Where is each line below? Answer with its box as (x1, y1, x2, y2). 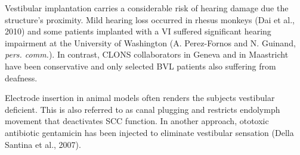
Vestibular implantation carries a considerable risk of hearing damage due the (5, 2, 289, 14)
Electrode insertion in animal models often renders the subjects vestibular (5, 91, 275, 104)
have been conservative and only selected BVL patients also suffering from (5, 59, 276, 72)
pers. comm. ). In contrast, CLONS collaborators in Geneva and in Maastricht (5, 48, 289, 61)
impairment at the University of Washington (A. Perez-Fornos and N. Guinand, (5, 36, 296, 49)
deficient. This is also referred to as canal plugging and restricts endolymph (5, 103, 280, 115)
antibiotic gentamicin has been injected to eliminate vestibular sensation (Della (5, 126, 294, 138)
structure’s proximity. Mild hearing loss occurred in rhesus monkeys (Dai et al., (5, 13, 295, 26)
